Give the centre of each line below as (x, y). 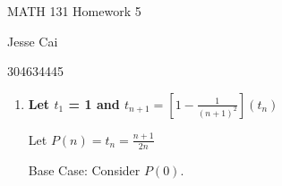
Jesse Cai (33, 41)
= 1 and (94, 103)
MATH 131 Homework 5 (74, 11)
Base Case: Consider (84, 169)
